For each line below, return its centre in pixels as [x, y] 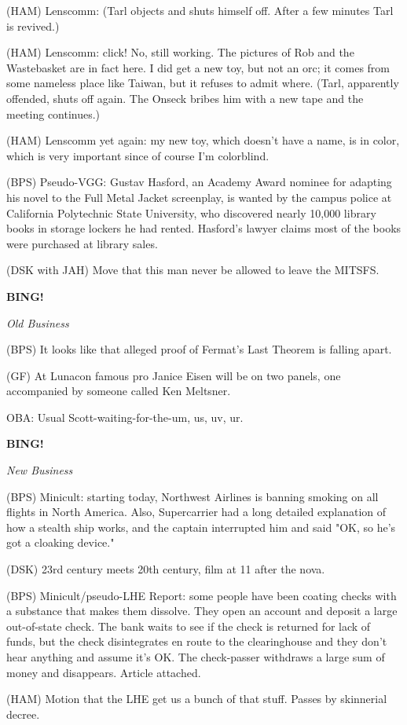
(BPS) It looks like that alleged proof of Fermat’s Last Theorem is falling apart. [199, 349]
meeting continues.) [53, 114]
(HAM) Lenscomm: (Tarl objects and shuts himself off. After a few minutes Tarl [200, 10]
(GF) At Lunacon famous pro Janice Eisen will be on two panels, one [174, 375]
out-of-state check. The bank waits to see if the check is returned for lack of [189, 626]
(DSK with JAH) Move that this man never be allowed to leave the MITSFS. [193, 270]
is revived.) [33, 26]
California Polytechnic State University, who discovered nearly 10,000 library [191, 212]
